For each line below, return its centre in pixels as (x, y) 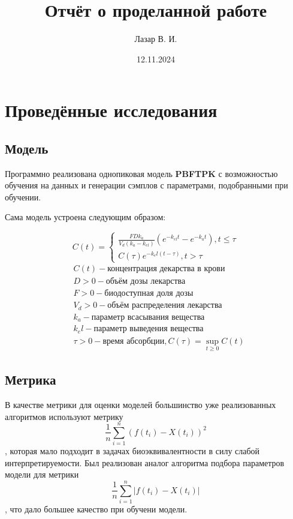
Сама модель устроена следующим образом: (85, 217)
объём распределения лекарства (165, 306)
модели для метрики (42, 474)
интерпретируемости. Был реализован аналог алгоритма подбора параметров (145, 462)
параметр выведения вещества (149, 329)
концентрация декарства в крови (166, 269)
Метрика (31, 379)
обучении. (23, 196)
